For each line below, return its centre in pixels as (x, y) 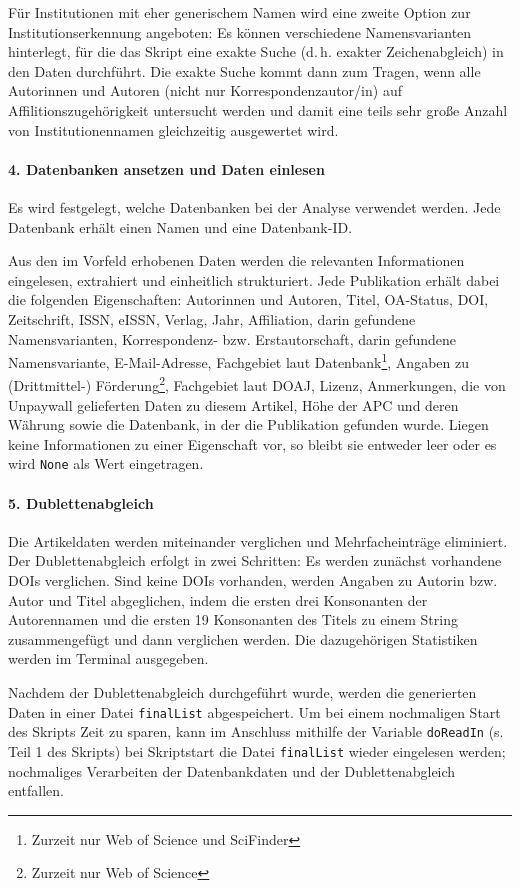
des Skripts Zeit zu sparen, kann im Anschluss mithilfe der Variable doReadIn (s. (256, 731)
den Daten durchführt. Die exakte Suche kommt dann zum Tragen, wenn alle (244, 70)
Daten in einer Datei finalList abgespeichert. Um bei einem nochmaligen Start (254, 711)
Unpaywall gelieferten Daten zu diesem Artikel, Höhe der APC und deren (233, 404)
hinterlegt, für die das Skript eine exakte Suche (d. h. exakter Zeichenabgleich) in (256, 51)
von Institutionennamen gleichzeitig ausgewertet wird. (173, 129)
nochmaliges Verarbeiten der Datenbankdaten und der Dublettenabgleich (232, 770)
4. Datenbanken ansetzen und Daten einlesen (166, 168)
